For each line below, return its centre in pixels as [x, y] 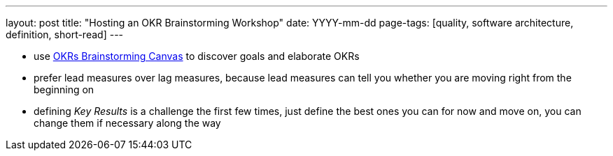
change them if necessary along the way [127, 123]
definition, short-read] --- [65, 34]
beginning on [64, 89]
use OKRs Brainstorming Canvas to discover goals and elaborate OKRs [197, 56]
